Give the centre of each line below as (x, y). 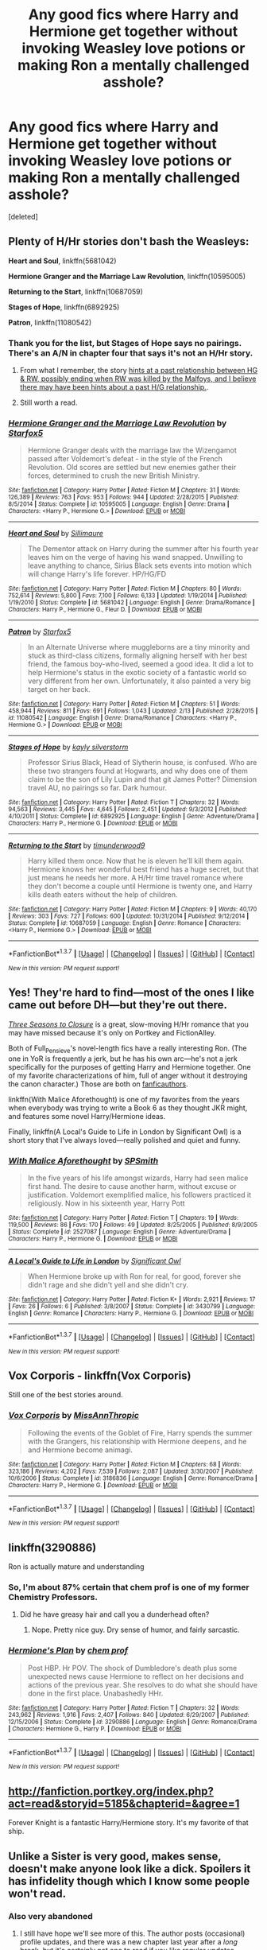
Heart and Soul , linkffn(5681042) (62, 261)
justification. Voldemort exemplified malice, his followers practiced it (139, 1194)
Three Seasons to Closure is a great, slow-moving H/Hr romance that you (128, 1024)
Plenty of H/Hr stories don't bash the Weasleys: (129, 241)
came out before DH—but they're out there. (118, 1005)
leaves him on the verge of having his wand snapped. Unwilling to (135, 557)
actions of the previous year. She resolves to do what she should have (143, 1684)
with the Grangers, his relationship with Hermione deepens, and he (137, 1441)
